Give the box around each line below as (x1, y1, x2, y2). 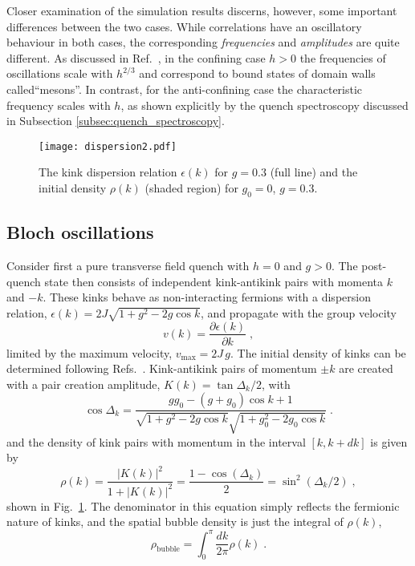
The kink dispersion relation (39, 164, 177, 180)
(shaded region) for (144, 180, 238, 196)
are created (339, 360, 393, 377)
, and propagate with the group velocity (201, 304, 397, 321)
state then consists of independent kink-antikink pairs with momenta (44, 273, 384, 289)
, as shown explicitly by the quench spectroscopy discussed (120, 96, 409, 113)
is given (370, 433, 408, 450)
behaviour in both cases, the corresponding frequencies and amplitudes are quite (6, 34, 400, 51)
